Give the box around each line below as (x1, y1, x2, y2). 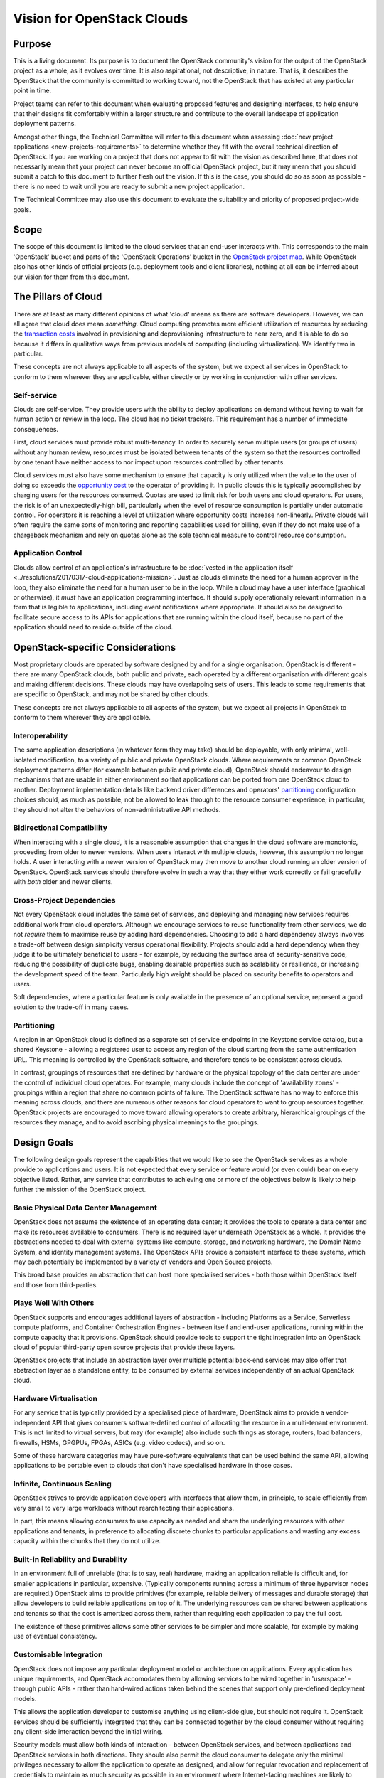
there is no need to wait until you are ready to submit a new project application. (13, 182, 245, 191)
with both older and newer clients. (13, 878, 113, 886)
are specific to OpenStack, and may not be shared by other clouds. (13, 690, 210, 698)
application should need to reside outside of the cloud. (13, 623, 174, 632)
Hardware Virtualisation (13, 1393, 98, 1403)
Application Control (13, 548, 82, 558)
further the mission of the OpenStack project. (13, 1185, 146, 1194)
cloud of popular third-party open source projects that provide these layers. (13, 1343, 235, 1351)
